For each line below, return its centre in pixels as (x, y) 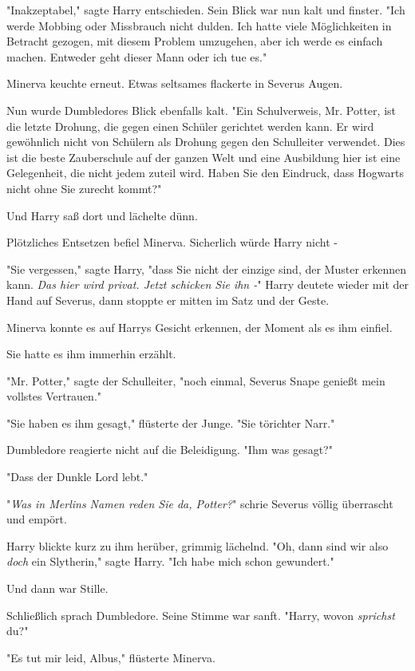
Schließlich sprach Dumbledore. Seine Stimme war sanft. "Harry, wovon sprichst (201, 615)
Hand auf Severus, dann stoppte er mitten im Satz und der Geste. (168, 300)
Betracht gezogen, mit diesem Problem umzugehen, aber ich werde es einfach (195, 41)
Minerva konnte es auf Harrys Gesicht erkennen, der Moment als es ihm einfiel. (200, 327)
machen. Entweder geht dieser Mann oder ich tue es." (137, 56)
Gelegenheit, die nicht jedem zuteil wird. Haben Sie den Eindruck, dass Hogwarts (206, 173)
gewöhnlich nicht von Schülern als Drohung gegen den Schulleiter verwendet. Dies (206, 142)
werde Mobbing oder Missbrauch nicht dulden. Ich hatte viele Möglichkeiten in (199, 25)
